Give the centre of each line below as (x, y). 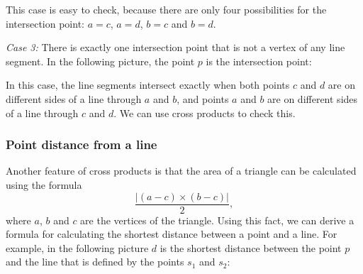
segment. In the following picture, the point (100, 61)
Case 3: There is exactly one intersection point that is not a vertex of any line (175, 47)
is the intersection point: (259, 61)
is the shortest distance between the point (251, 247)
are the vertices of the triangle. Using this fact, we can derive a (217, 220)
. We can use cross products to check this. (205, 113)
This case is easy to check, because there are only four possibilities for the (166, 9)
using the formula (44, 184)
